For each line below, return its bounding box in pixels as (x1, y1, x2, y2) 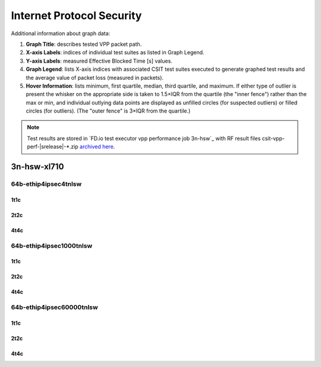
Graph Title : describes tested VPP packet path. (26, 41, 142, 48)
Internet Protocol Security (11, 9, 142, 22)
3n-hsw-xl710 (11, 161, 64, 172)
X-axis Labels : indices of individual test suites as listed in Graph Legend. (26, 49, 204, 56)
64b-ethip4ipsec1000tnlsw (11, 241, 93, 250)
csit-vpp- (262, 135, 285, 142)
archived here (79, 143, 114, 150)
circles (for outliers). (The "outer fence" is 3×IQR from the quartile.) (26, 107, 191, 114)
